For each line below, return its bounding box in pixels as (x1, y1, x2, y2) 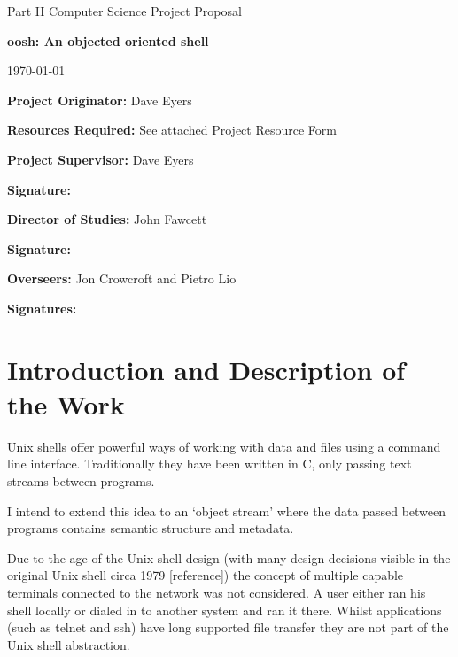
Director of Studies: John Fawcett (7, 210, 207, 228)
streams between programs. (7, 472, 155, 491)
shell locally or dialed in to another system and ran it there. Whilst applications (7, 600, 442, 619)
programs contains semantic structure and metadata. (7, 519, 294, 537)
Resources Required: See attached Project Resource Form (7, 120, 337, 139)
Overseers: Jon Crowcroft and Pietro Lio (7, 269, 237, 288)
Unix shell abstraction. (7, 635, 130, 653)
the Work (7, 385, 125, 421)
